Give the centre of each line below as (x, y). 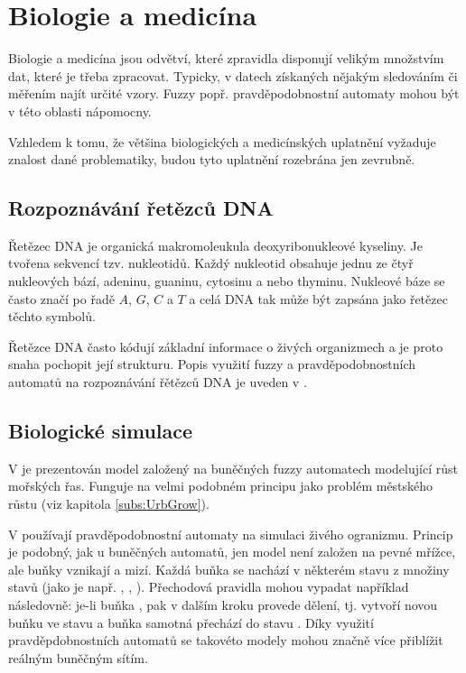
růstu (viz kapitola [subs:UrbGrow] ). (109, 504)
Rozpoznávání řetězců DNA (141, 208)
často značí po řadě (61, 298)
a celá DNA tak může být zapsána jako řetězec (318, 298)
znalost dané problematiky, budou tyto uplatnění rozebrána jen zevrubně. (212, 159)
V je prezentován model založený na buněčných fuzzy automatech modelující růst (233, 468)
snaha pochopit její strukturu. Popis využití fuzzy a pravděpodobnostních (212, 364)
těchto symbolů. (52, 316)
